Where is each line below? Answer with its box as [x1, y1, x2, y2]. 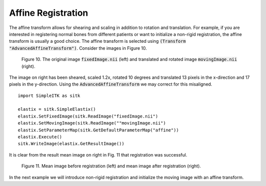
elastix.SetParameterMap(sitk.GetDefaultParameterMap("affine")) [18, 127, 179, 133]
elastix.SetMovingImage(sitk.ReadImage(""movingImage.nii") [18, 121, 166, 126]
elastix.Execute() [18, 134, 63, 140]
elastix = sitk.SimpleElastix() [18, 106, 96, 112]
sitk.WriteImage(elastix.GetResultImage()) [18, 141, 125, 147]
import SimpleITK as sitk [18, 93, 81, 98]
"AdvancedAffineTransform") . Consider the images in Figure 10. [9, 45, 147, 51]
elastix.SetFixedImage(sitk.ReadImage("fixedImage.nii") [18, 113, 159, 119]
